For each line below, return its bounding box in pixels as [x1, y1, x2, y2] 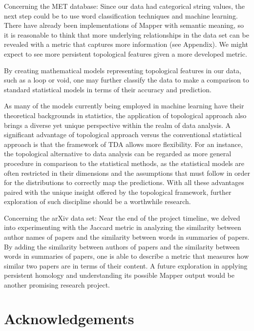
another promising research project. [4, 280, 110, 290]
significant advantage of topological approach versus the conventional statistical [4, 129, 242, 140]
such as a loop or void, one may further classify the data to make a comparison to [4, 75, 249, 85]
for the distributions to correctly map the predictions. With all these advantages [4, 177, 244, 187]
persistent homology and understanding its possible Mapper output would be [4, 270, 234, 280]
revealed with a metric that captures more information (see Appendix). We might [4, 39, 249, 49]
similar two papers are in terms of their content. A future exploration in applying [4, 260, 248, 270]
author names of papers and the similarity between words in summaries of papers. [4, 232, 250, 242]
